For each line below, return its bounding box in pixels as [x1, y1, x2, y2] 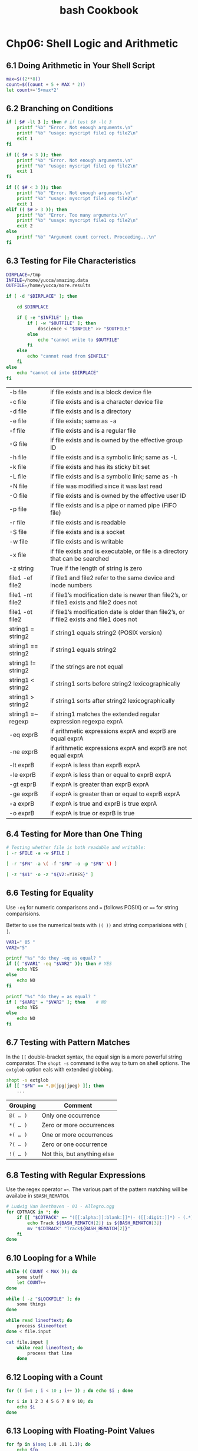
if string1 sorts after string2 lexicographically [49, 696, 175, 704]
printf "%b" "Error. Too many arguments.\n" [16, 212, 128, 218]
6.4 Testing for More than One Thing [6, 829, 143, 839]
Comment [64, 1102, 93, 1110]
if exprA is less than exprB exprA [49, 761, 140, 769]
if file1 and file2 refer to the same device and [49, 574, 175, 582]
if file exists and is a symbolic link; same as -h [49, 472, 178, 480]
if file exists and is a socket [49, 527, 125, 536]
